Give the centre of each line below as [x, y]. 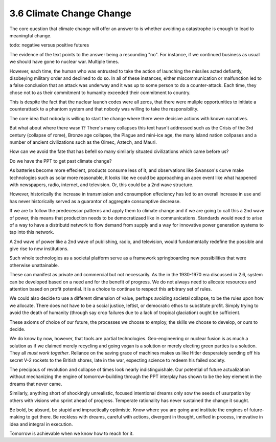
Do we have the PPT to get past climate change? [61, 161]
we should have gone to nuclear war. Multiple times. [64, 62]
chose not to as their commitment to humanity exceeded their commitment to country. [100, 93]
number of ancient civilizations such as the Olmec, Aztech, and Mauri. [83, 142]
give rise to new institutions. [39, 249]
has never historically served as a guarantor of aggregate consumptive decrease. [95, 201]
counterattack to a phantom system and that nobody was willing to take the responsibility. [104, 109]
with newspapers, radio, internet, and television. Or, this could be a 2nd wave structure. [101, 185]
